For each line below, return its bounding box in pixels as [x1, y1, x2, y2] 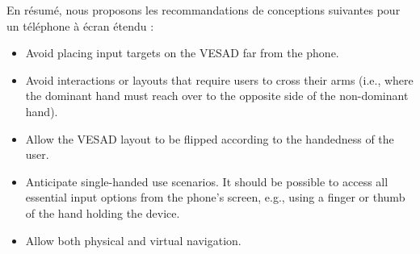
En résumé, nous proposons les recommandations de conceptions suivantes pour [6, 2, 401, 18]
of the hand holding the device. [25, 204, 180, 221]
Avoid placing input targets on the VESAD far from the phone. [25, 44, 339, 61]
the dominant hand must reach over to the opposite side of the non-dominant [25, 87, 409, 104]
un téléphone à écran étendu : [6, 17, 154, 34]
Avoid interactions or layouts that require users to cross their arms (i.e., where [25, 71, 414, 88]
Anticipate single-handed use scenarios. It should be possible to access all [25, 173, 388, 189]
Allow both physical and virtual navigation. [25, 231, 241, 248]
